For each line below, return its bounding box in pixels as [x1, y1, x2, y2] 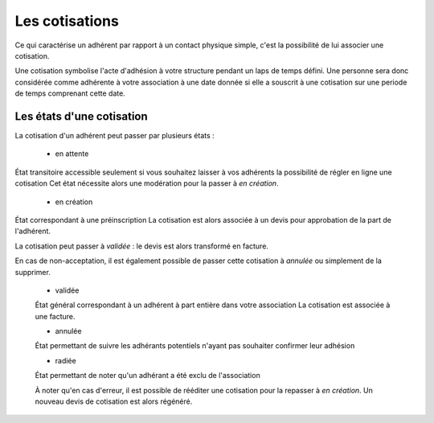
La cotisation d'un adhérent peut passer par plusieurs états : [14, 131, 215, 141]
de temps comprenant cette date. [14, 88, 126, 98]
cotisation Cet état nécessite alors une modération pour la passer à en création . [14, 179, 279, 188]
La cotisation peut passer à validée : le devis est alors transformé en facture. [14, 241, 269, 251]
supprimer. [14, 267, 51, 277]
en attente [55, 149, 89, 158]
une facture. [35, 311, 76, 321]
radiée [55, 355, 76, 365]
